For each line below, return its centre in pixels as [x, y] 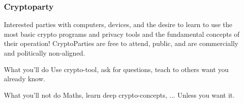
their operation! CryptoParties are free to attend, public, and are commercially [121, 43]
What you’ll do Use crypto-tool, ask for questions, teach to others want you [116, 69]
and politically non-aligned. [45, 53]
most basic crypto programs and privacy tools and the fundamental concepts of [122, 34]
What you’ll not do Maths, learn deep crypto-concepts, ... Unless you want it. [119, 95]
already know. [25, 79]
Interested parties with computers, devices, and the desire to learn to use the [118, 24]
